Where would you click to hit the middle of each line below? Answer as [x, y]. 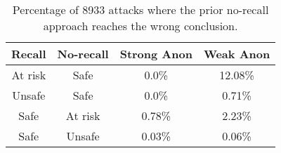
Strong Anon [156, 54]
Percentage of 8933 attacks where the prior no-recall [140, 9]
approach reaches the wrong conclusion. [140, 26]
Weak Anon [237, 54]
